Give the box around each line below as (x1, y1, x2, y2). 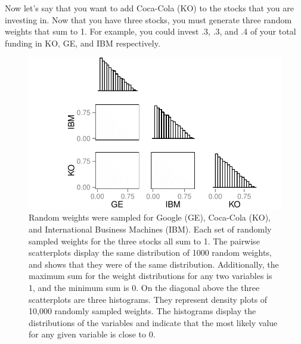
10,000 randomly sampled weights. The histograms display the (29, 305, 256, 317)
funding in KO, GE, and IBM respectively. (5, 36, 160, 49)
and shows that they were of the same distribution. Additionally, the (29, 258, 279, 270)
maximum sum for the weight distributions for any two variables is (29, 269, 272, 282)
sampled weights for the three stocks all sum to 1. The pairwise (29, 234, 260, 247)
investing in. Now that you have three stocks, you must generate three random (5, 13, 292, 26)
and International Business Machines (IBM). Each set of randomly (29, 222, 272, 235)
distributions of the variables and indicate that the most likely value (29, 316, 278, 328)
